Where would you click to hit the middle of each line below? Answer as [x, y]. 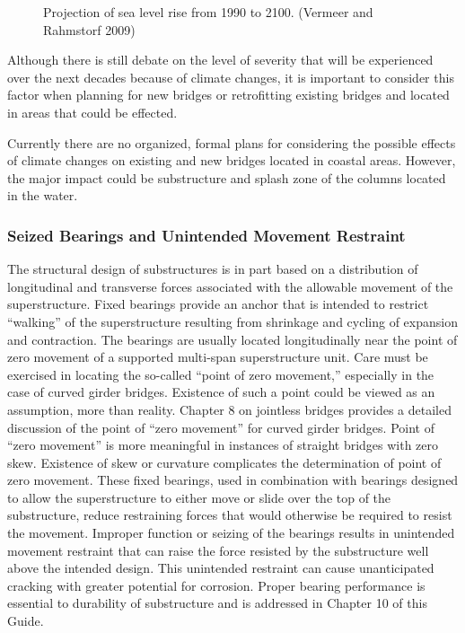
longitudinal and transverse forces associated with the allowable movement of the [230, 286]
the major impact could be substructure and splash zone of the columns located [227, 177]
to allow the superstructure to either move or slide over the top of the [199, 497]
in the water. [43, 195]
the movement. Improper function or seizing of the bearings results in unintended [231, 533]
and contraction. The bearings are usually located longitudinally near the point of [232, 339]
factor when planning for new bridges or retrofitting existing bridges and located [228, 95]
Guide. [26, 621]
